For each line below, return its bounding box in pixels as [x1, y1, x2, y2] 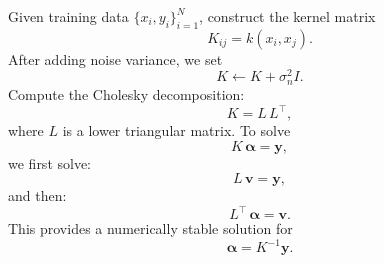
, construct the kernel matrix [199, 6, 376, 26]
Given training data [8, 6, 129, 26]
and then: [8, 185, 67, 206]
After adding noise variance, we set [8, 48, 223, 69]
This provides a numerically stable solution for [8, 218, 293, 239]
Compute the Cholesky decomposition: [8, 83, 245, 104]
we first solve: [8, 152, 92, 173]
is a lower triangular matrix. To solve [62, 120, 291, 141]
